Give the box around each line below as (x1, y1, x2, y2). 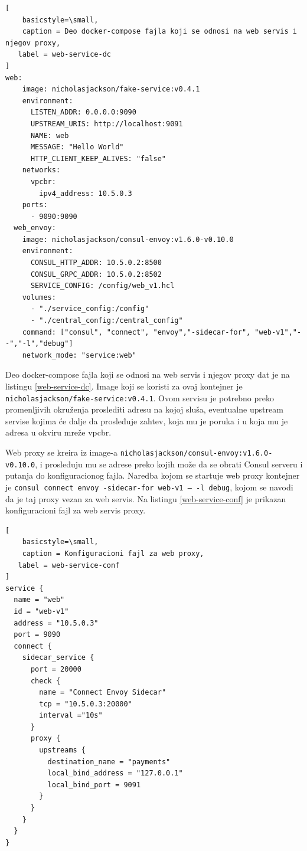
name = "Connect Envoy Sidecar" (39, 688, 166, 697)
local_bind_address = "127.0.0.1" (47, 769, 183, 778)
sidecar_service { (22, 653, 94, 662)
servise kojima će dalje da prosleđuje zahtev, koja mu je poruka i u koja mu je (5, 414, 288, 427)
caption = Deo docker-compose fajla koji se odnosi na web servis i (22, 27, 297, 36)
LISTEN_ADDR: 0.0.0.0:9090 (30, 108, 136, 117)
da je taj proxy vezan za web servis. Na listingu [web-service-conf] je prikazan (5, 492, 286, 505)
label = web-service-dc (18, 50, 111, 59)
